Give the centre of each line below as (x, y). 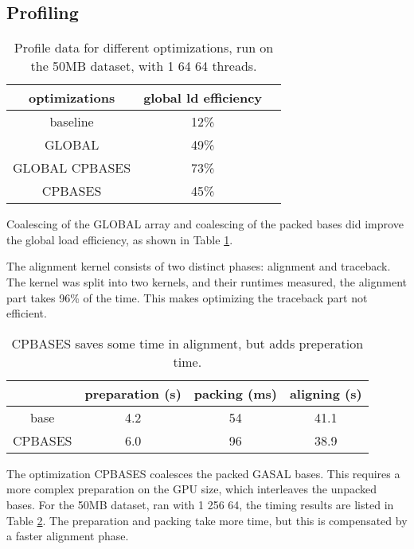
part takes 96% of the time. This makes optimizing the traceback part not (187, 297)
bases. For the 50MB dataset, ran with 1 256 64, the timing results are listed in (200, 504)
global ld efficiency (203, 98)
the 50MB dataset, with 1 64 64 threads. (144, 66)
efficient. (27, 313)
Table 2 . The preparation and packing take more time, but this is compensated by (207, 520)
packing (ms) (235, 393)
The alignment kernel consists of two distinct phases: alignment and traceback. (199, 266)
